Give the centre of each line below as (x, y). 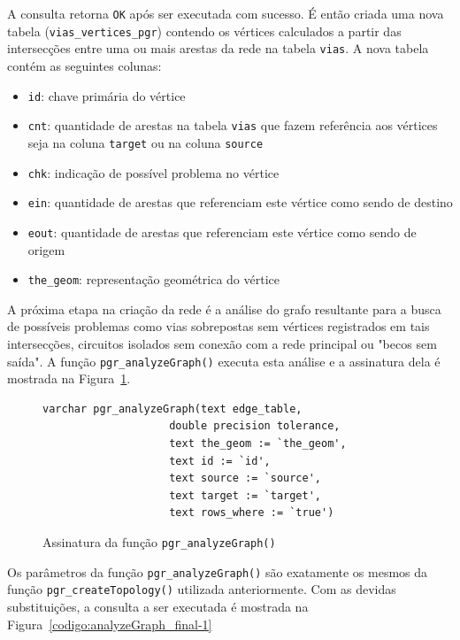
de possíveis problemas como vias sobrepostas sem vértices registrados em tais (218, 326)
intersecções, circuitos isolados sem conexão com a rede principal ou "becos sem (222, 343)
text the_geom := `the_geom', (258, 443)
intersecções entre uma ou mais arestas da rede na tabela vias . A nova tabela (218, 48)
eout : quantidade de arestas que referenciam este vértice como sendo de (222, 231)
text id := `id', (220, 461)
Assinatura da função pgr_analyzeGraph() (159, 541)
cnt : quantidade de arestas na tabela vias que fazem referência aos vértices (233, 125)
